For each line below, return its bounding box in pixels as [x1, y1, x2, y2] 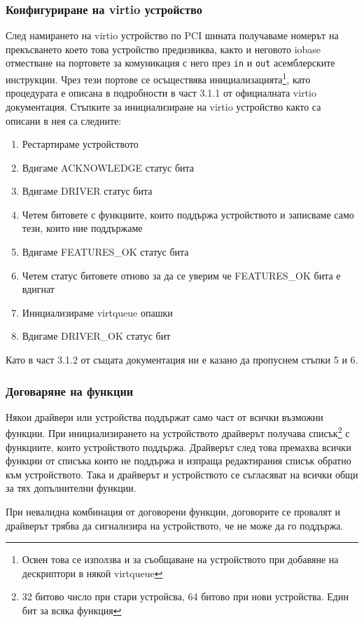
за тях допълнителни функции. [6, 481, 136, 495]
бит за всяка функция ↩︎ [22, 603, 122, 618]
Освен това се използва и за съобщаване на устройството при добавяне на [22, 552, 339, 567]
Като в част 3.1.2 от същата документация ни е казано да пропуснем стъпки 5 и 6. [6, 352, 358, 367]
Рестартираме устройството [22, 137, 139, 151]
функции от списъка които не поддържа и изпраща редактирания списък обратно [6, 453, 351, 468]
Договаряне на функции [6, 382, 134, 399]
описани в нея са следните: [6, 113, 122, 127]
